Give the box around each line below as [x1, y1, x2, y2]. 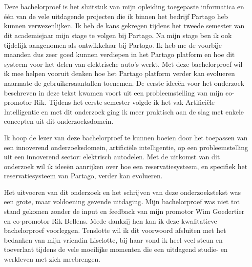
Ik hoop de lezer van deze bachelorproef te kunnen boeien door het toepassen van [4, 132, 248, 142]
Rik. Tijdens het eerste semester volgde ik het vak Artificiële [34, 97, 215, 107]
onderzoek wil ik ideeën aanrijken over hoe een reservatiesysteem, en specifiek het [4, 161, 248, 171]
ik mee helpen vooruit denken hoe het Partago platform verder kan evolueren [4, 68, 235, 78]
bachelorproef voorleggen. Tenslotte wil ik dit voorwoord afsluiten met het [4, 225, 226, 235]
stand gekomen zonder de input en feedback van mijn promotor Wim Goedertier [4, 206, 245, 216]
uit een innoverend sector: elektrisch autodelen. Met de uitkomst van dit [4, 152, 220, 162]
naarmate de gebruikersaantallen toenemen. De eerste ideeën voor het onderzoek [4, 77, 245, 88]
